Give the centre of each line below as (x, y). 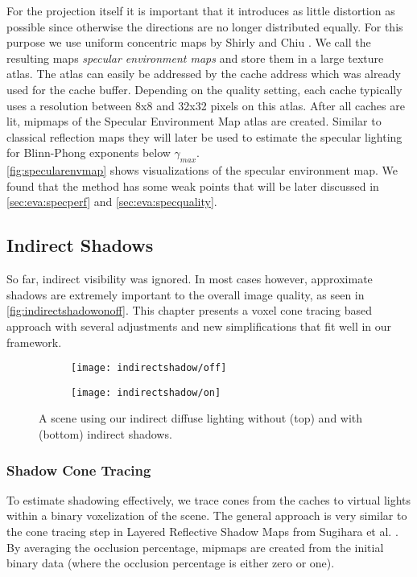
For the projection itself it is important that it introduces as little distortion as (201, 10)
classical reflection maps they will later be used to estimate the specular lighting (204, 136)
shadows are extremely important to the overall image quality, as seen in (186, 294)
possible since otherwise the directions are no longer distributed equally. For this (205, 26)
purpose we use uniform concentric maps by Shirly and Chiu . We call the (189, 42)
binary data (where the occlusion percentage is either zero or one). (171, 563)
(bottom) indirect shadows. (105, 434)
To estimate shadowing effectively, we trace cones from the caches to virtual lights (209, 499)
